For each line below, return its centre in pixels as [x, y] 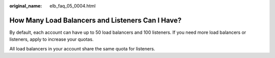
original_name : [26, 6]
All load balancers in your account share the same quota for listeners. [82, 48]
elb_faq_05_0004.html [73, 6]
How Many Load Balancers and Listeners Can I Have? [95, 20]
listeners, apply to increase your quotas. [51, 39]
